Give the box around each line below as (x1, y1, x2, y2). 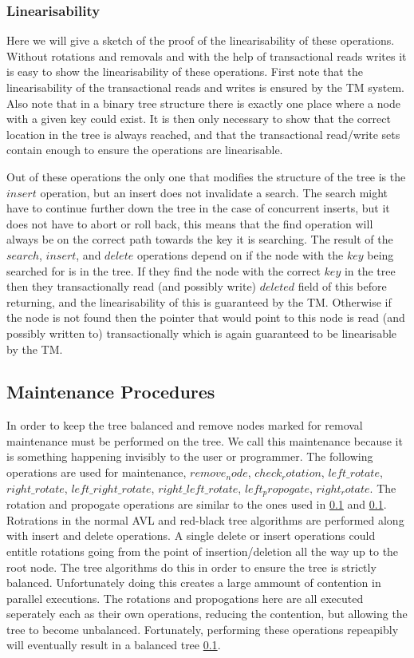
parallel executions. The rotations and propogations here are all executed (6, 589, 364, 606)
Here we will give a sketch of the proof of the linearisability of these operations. (6, 32, 395, 49)
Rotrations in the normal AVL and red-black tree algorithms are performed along (6, 511, 404, 528)
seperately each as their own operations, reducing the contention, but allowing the (6, 605, 408, 622)
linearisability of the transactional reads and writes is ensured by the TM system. (6, 79, 404, 95)
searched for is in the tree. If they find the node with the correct (6, 262, 321, 279)
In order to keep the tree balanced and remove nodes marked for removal (6, 417, 363, 434)
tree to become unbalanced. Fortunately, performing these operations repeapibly (6, 620, 399, 637)
